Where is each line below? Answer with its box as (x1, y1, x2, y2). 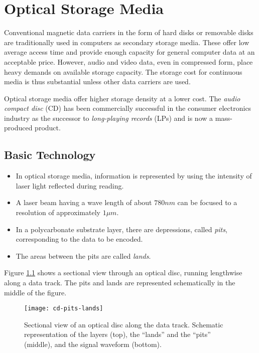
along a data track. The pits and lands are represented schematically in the (4, 277, 235, 288)
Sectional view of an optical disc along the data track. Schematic (24, 319, 223, 329)
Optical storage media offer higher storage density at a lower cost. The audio (4, 93, 240, 103)
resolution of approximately (16, 207, 100, 218)
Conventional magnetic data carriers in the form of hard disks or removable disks (4, 27, 253, 38)
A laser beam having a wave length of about (16, 197, 152, 208)
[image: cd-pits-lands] (24, 305, 103, 312)
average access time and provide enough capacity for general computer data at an (4, 47, 255, 57)
